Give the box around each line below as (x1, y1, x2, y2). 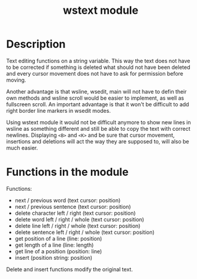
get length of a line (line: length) (14, 241, 94, 248)
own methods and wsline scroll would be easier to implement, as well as (6, 94, 184, 101)
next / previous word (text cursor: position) (14, 196, 121, 204)
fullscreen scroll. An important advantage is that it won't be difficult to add (6, 100, 190, 108)
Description (6, 37, 66, 51)
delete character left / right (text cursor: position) (14, 209, 136, 217)
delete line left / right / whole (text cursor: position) (14, 222, 141, 229)
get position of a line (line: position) (14, 235, 102, 242)
